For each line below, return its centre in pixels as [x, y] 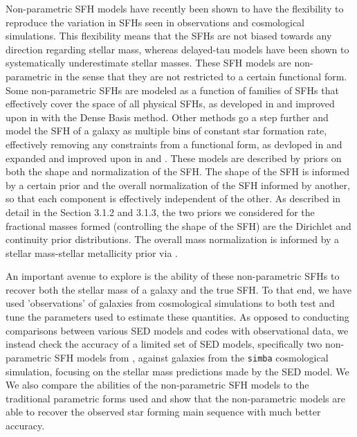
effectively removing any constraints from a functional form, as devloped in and [174, 144]
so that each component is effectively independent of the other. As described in [173, 198]
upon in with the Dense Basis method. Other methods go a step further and [167, 117]
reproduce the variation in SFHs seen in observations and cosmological [155, 22]
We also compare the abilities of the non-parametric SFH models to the [157, 385]
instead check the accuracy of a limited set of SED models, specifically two [164, 344]
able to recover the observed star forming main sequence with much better [163, 412]
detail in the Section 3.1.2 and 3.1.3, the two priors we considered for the [160, 212]
